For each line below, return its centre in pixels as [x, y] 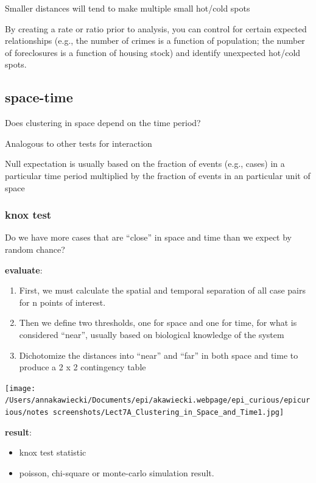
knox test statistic [53, 452]
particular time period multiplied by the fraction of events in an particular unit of [158, 175]
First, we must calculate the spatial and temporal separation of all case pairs [162, 290]
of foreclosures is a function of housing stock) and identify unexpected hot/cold [153, 52]
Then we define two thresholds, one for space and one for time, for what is [158, 323]
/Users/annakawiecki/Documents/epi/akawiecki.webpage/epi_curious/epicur [158, 400]
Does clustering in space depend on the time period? [103, 123]
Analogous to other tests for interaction [79, 143]
